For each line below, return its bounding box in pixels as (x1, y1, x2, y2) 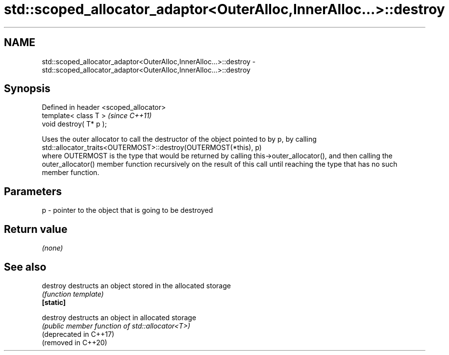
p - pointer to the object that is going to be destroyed (42, 206, 213, 215)
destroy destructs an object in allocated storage (42, 313, 197, 322)
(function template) (42, 289, 104, 298)
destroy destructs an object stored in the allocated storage (42, 281, 231, 290)
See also (4, 260, 47, 273)
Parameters (4, 185, 62, 198)
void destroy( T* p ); (42, 120, 107, 128)
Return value (4, 223, 68, 235)
